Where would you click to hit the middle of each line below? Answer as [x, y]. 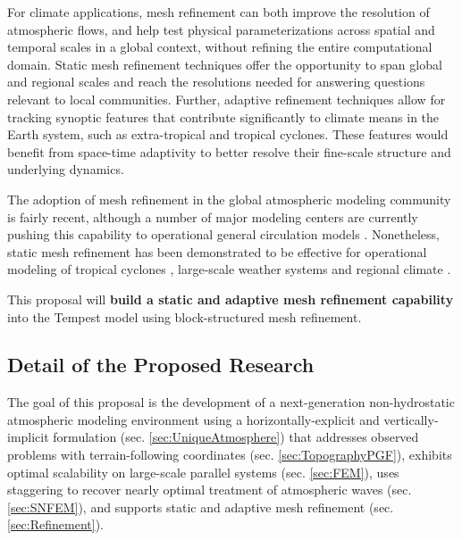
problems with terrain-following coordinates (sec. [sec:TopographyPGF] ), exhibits [230, 455]
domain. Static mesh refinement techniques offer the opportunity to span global [225, 64]
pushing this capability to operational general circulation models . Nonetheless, [223, 234]
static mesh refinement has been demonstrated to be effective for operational [217, 251]
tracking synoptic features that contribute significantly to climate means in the [223, 116]
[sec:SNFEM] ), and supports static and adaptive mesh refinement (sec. [201, 507]
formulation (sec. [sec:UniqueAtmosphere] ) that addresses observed [236, 437]
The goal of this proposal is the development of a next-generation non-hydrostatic [231, 402]
